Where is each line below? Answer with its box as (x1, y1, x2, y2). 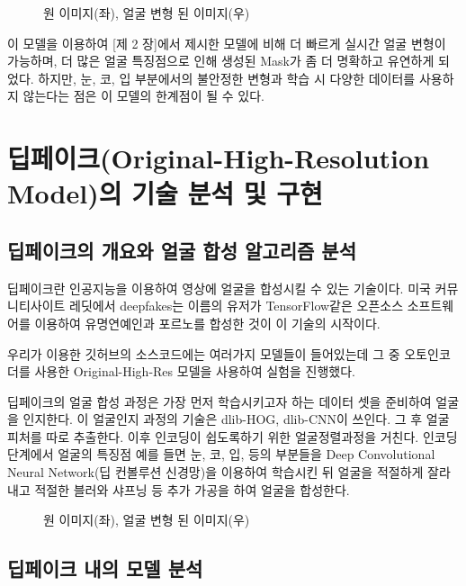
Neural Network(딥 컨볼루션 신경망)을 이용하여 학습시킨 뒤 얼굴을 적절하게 (7, 463, 424, 482)
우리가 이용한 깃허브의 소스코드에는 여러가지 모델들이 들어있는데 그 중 (7, 344, 400, 363)
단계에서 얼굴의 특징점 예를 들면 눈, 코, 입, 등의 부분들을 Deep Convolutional (7, 445, 435, 464)
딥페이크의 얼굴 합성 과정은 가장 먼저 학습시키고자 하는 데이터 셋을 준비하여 (7, 392, 432, 410)
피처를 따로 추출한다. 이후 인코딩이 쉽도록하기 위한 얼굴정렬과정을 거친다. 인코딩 (7, 427, 458, 446)
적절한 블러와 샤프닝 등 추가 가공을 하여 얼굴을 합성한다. (34, 480, 350, 499)
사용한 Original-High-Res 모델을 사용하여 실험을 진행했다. (34, 362, 355, 381)
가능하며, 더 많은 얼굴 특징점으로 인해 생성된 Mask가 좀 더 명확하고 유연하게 (7, 51, 435, 70)
